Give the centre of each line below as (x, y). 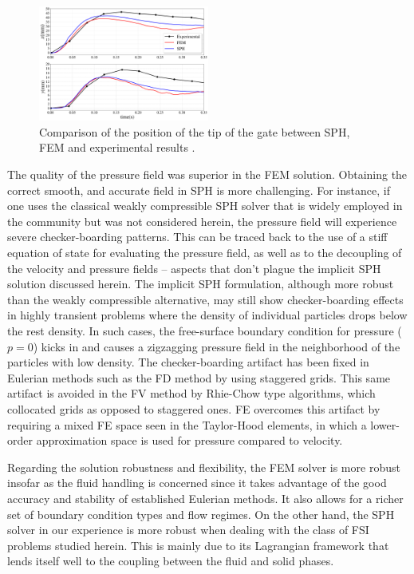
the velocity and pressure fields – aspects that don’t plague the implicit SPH (194, 268)
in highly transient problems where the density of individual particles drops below (207, 315)
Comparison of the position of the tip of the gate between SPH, (195, 131)
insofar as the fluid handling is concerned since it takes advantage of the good (197, 483)
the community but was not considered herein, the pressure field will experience (202, 221)
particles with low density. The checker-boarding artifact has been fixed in (188, 362)
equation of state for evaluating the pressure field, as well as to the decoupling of (205, 253)
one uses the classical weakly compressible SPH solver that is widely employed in (205, 206)
